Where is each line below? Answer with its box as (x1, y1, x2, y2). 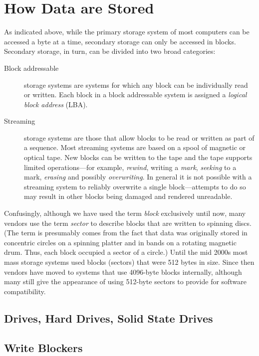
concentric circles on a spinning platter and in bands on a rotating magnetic (4, 237, 237, 247)
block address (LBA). (24, 99, 88, 109)
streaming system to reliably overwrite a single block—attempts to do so (24, 181, 246, 191)
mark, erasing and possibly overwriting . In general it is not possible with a (24, 172, 252, 182)
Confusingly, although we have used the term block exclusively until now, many (4, 208, 246, 218)
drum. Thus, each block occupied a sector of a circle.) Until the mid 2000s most (4, 247, 248, 257)
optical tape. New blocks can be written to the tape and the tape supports (24, 152, 253, 163)
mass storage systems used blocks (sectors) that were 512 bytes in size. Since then (4, 257, 255, 267)
